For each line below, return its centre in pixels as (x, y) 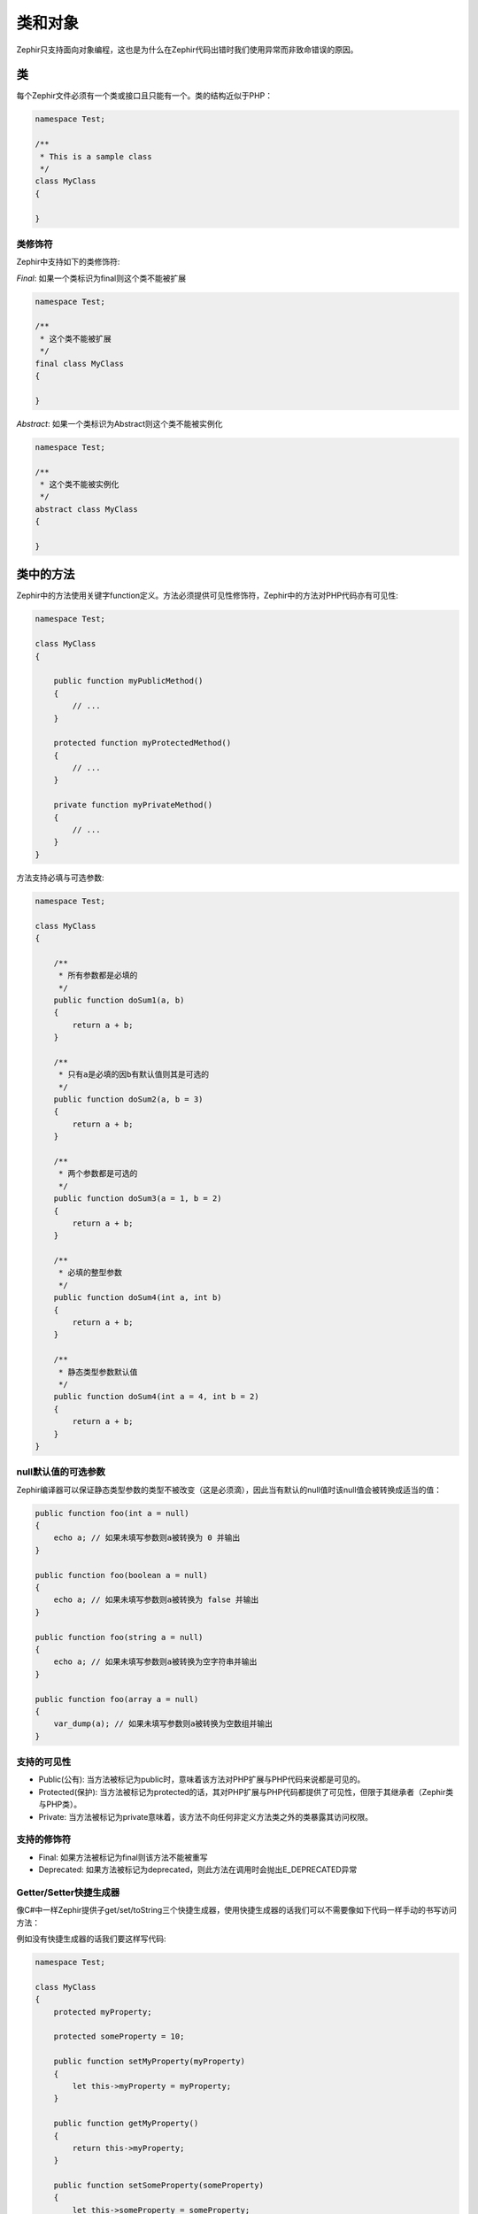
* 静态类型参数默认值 (98, 1372)
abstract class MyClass (87, 509)
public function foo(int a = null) (112, 1513)
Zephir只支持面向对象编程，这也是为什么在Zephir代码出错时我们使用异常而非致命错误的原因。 (187, 50)
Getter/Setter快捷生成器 (68, 1893)
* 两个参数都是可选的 (98, 1174)
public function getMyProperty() (126, 2124)
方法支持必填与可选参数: (61, 878)
